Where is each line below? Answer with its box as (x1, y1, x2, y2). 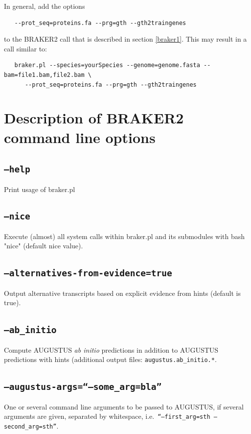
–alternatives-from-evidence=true (4, 268, 172, 279)
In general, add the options (4, 1, 85, 11)
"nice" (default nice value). (4, 241, 83, 251)
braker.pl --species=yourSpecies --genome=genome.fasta (14, 62, 200, 69)
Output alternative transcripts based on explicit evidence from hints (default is (4, 288, 241, 298)
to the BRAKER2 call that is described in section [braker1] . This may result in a (4, 34, 247, 44)
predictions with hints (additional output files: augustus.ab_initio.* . (4, 354, 217, 364)
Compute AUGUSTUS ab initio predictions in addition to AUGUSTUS (4, 344, 219, 355)
